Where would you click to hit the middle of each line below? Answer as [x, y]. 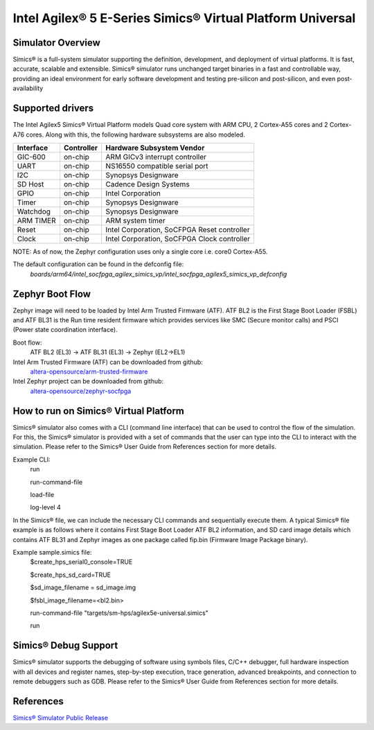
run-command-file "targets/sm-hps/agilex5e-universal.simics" [119, 613]
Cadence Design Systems [148, 184]
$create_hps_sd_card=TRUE [70, 575]
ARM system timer [135, 220]
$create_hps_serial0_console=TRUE [81, 562]
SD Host [30, 184]
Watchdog [34, 211]
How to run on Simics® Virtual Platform [99, 411]
